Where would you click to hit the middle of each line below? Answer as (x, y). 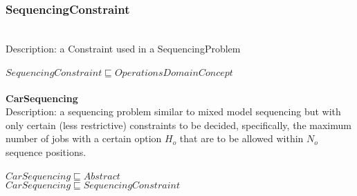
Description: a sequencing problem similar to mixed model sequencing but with (173, 111)
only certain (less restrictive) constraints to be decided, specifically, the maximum (178, 125)
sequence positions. (46, 151)
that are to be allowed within (241, 138)
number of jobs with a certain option (84, 138)
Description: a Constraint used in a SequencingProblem (123, 48)
